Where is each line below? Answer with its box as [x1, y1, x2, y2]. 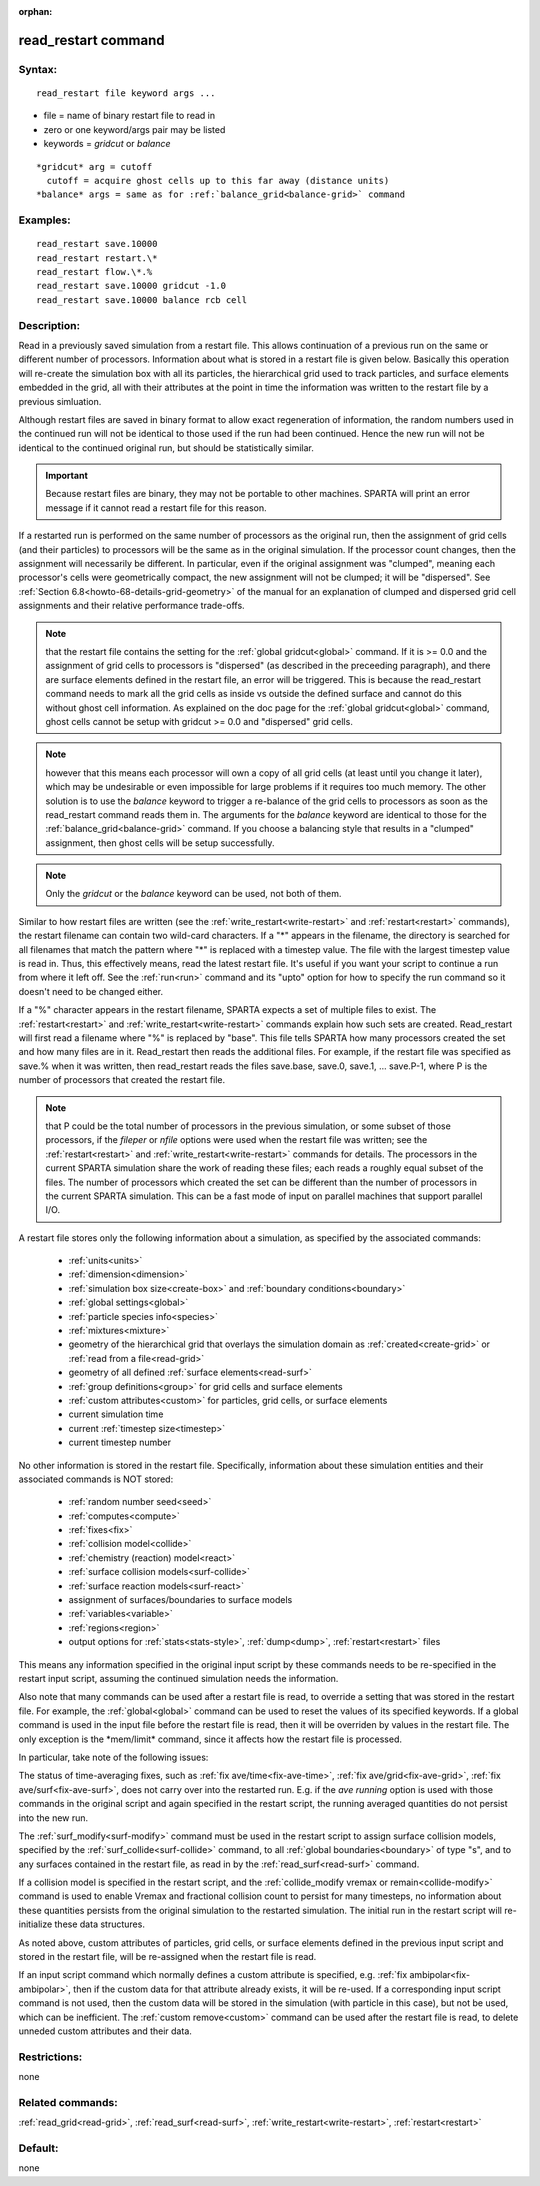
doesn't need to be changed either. [18, 985, 164, 997]
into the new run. [18, 1811, 89, 1824]
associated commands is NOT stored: [18, 1473, 174, 1485]
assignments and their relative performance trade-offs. [18, 600, 245, 612]
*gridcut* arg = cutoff [36, 161, 153, 172]
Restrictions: [18, 2050, 83, 2064]
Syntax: [18, 62, 58, 76]
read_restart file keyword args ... [36, 87, 216, 99]
